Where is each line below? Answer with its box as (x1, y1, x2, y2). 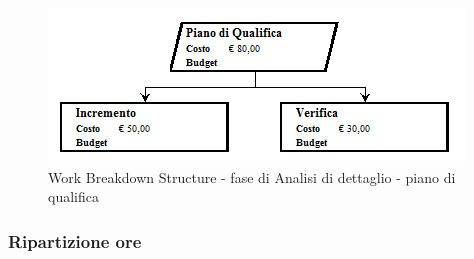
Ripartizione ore (8, 228, 142, 253)
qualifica (48, 186, 99, 207)
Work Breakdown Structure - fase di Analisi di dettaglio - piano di (48, 166, 456, 187)
